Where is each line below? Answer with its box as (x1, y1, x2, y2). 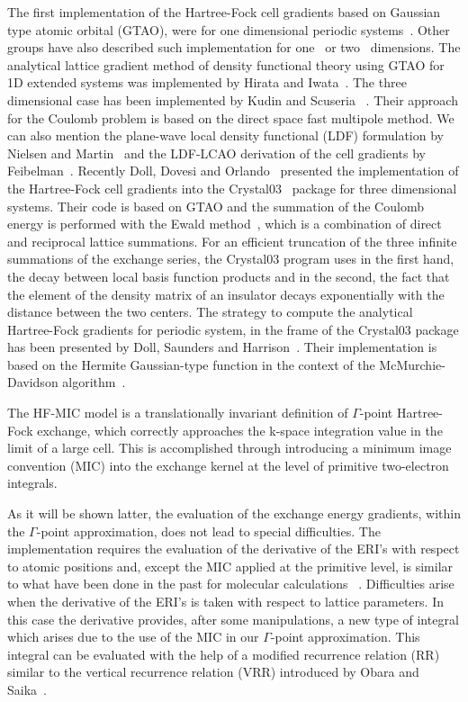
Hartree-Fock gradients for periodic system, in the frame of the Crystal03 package (7, 319, 459, 338)
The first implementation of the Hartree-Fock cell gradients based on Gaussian (7, 3, 441, 21)
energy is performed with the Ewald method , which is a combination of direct (7, 214, 442, 233)
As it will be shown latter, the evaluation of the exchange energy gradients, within (7, 504, 461, 523)
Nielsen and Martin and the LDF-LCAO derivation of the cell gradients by (7, 143, 427, 162)
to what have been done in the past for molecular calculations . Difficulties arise (7, 574, 454, 593)
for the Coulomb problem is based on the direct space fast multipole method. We (7, 108, 454, 127)
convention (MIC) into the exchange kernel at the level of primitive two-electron (7, 455, 449, 474)
